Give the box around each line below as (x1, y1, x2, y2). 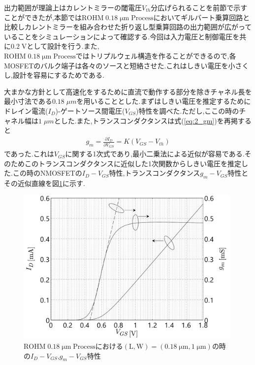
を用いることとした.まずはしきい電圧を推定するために (76, 96, 251, 106)
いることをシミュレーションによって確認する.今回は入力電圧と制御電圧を (4, 31, 240, 41)
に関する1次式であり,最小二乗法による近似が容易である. (65, 149, 245, 159)
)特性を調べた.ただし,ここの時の (136, 105, 239, 116)
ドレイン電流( (4, 105, 48, 116)
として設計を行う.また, (27, 41, 99, 51)
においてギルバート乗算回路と (153, 12, 250, 22)
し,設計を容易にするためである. (4, 70, 104, 80)
